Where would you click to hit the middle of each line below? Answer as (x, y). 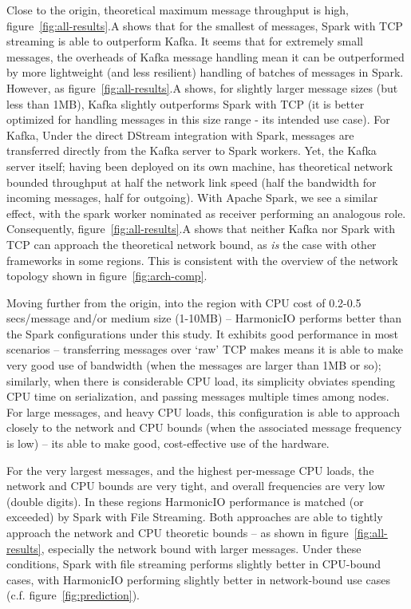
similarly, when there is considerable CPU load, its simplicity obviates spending (201, 380)
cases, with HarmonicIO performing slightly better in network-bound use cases (198, 579)
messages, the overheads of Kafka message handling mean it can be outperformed (205, 56)
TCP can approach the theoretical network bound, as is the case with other (192, 244)
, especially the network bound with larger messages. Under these (201, 548)
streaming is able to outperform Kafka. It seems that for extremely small (185, 41)
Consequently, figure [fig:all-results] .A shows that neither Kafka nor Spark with (201, 229)
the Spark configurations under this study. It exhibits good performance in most (203, 333)
